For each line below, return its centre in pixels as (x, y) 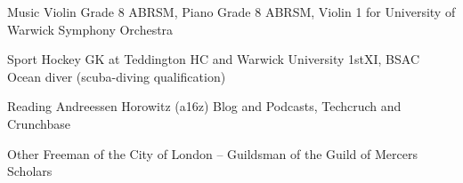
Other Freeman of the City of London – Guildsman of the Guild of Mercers (212, 153)
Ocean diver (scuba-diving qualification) (117, 76)
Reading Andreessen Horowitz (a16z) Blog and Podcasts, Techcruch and (204, 106)
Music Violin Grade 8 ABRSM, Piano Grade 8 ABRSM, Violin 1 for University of (231, 12)
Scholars (30, 171)
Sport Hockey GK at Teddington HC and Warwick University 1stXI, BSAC (213, 59)
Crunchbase (39, 123)
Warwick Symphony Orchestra (90, 29)
